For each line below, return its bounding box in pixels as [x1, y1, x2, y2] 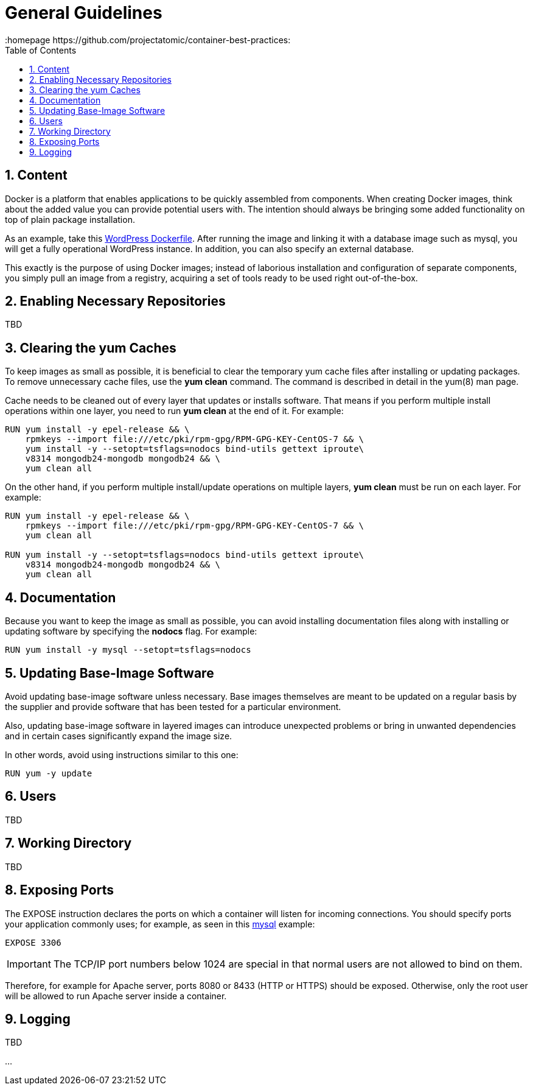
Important [7, 957, 51, 970]
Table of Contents [5, 44, 77, 55]
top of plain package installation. [5, 214, 135, 225]
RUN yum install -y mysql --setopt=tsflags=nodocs [5, 645, 251, 655]
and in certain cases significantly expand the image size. [5, 730, 232, 741]
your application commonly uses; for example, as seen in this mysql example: [5, 918, 315, 929]
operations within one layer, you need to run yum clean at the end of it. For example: [5, 406, 344, 417]
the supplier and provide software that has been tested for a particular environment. [5, 701, 341, 712]
